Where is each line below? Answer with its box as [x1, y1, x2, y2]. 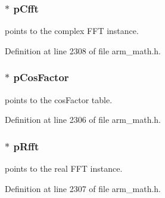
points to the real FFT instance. [5, 162, 123, 175]
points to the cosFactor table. [5, 93, 113, 106]
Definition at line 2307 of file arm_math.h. [5, 182, 161, 194]
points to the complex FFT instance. [5, 24, 139, 37]
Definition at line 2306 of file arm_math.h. [5, 113, 161, 126]
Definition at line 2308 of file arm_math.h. [5, 44, 161, 57]
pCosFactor [13, 70, 69, 85]
